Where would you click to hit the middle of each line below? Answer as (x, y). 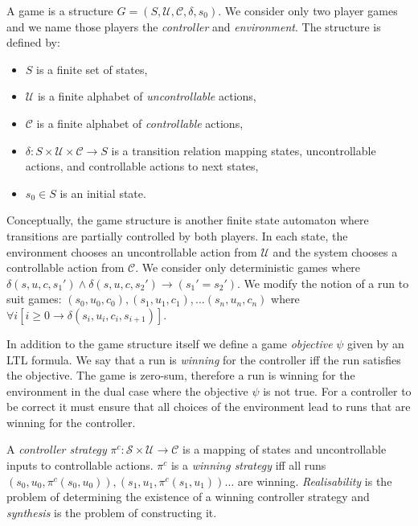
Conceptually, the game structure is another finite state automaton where (188, 220)
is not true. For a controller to (337, 390)
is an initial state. (103, 193)
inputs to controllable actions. (80, 465)
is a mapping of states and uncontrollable (285, 449)
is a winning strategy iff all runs (248, 465)
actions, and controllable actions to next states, (142, 166)
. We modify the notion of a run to (323, 283)
